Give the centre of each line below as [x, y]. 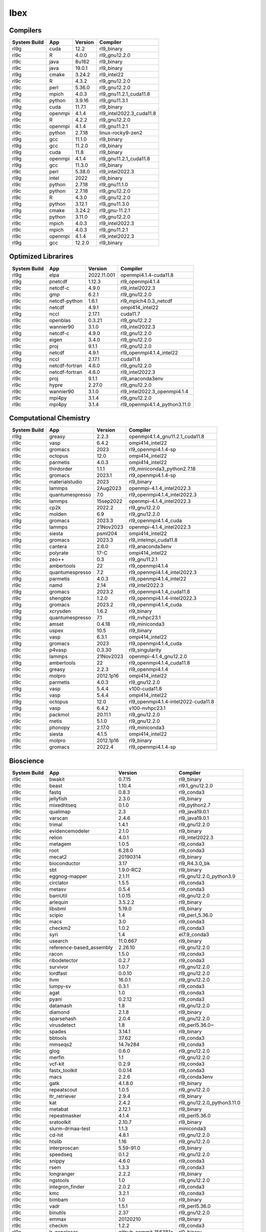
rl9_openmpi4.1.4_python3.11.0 [156, 404]
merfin [57, 1057]
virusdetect [63, 1025]
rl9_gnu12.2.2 [136, 320]
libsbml [58, 908]
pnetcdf [58, 281]
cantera [58, 547]
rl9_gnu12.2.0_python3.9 [207, 876]
